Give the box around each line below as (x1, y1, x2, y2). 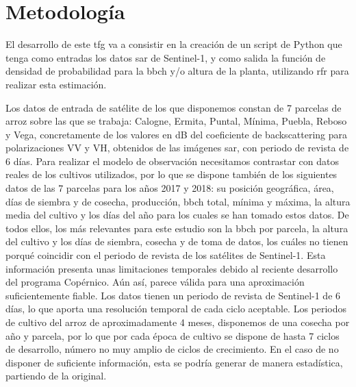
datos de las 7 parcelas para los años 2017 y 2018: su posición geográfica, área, (5, 181, 334, 195)
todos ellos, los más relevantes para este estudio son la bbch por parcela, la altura (5, 221, 348, 235)
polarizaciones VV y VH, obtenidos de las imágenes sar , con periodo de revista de (5, 140, 349, 155)
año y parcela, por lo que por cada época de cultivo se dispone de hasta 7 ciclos (5, 328, 340, 342)
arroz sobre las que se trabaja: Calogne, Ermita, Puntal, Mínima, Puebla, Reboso (5, 114, 347, 128)
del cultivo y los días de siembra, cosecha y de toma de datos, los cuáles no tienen (5, 234, 348, 249)
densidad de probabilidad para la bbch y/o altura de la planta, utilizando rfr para (5, 64, 349, 78)
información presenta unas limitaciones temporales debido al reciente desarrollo (5, 261, 338, 275)
